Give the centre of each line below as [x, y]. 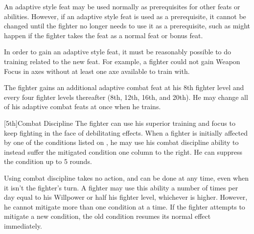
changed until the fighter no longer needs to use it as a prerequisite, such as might [127, 26]
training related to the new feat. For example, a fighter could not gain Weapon [122, 61]
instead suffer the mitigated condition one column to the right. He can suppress [123, 152]
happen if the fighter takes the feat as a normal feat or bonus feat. [104, 35]
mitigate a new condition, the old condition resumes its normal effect [107, 216]
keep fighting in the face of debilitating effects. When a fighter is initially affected [126, 132]
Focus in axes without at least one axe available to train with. [97, 71]
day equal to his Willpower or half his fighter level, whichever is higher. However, [126, 197]
